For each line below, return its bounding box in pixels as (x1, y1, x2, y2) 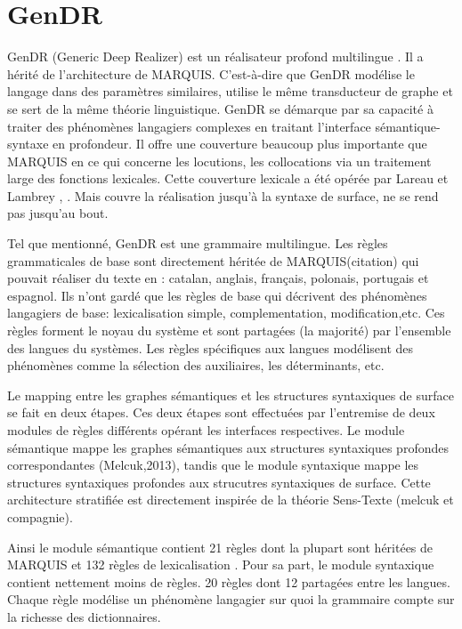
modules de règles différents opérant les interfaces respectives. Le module (7, 421, 405, 439)
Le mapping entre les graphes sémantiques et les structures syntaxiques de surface (7, 385, 454, 404)
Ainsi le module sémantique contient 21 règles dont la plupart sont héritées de (7, 537, 434, 556)
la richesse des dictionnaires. (7, 607, 161, 625)
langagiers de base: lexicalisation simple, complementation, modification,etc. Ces (7, 303, 445, 322)
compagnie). (7, 507, 73, 526)
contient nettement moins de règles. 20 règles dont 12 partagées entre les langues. (7, 572, 450, 591)
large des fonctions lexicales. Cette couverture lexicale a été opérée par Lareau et (7, 169, 449, 188)
